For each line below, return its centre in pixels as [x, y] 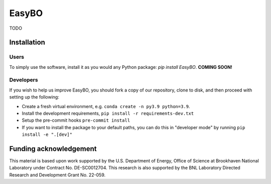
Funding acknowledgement [53, 149]
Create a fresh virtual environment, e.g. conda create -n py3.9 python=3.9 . [106, 106]
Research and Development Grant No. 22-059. [57, 175]
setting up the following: [34, 97]
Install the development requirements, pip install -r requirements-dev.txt [108, 114]
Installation [27, 42]
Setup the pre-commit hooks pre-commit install [76, 120]
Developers [24, 80]
